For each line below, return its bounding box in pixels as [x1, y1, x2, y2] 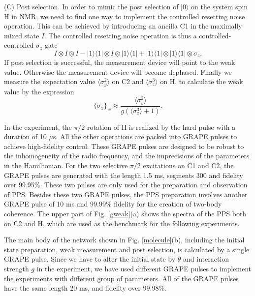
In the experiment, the [4, 121, 72, 132]
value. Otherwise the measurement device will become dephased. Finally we [4, 66, 232, 77]
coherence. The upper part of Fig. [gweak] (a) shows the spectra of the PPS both [4, 208, 247, 218]
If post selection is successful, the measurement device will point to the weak [4, 57, 235, 67]
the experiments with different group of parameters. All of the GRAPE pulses [4, 273, 239, 283]
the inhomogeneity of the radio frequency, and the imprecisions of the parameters [4, 150, 250, 161]
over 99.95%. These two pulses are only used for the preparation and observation [4, 179, 248, 190]
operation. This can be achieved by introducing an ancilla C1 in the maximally [4, 21, 242, 31]
